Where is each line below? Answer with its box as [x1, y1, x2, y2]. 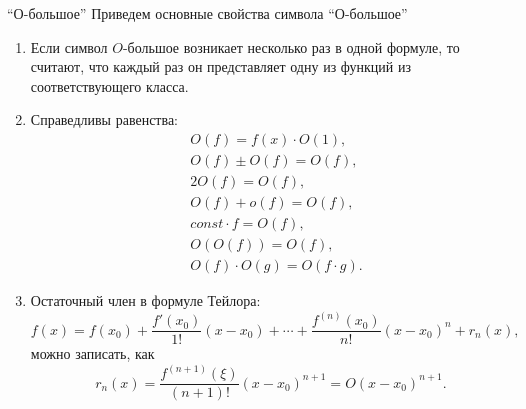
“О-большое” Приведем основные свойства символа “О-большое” [7, 3, 408, 23]
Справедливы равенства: [30, 109, 178, 130]
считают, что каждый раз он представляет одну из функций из [30, 56, 412, 77]
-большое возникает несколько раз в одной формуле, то [122, 36, 460, 57]
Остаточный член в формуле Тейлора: [30, 290, 261, 311]
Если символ [30, 36, 108, 57]
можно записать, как [30, 343, 155, 364]
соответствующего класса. [30, 75, 189, 96]
